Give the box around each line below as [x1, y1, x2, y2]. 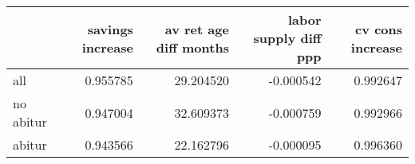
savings [87, 19, 133, 38]
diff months [156, 37, 229, 57]
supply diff [253, 29, 322, 47]
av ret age [164, 19, 229, 38]
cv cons [355, 19, 402, 38]
